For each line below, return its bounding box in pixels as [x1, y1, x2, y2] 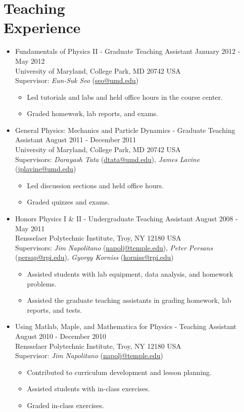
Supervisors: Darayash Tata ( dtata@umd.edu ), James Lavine [15, 154, 200, 164]
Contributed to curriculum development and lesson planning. [27, 367, 212, 377]
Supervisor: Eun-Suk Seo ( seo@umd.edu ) [15, 75, 139, 85]
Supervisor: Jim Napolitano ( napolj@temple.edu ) [15, 350, 163, 361]
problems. [27, 278, 56, 288]
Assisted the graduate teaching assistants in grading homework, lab [27, 295, 232, 305]
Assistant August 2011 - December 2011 [15, 134, 137, 145]
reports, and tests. [27, 304, 82, 315]
